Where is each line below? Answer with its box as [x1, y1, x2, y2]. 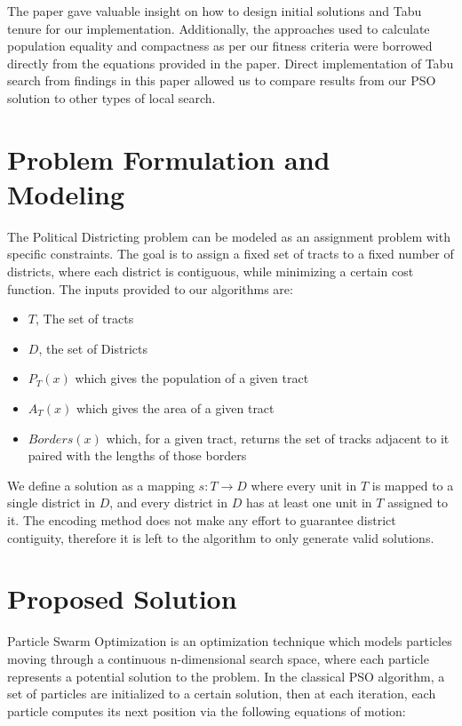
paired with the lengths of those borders [28, 446, 247, 465]
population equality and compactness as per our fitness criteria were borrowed [7, 36, 433, 55]
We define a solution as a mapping [7, 475, 195, 494]
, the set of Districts [38, 339, 147, 357]
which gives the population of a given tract [75, 369, 309, 387]
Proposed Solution [7, 580, 237, 617]
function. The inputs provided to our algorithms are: [7, 279, 293, 298]
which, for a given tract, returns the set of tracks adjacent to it [106, 428, 450, 447]
